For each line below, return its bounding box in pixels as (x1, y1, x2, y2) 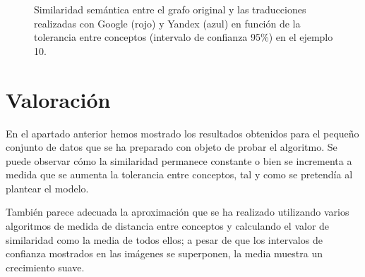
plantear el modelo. (6, 180, 89, 195)
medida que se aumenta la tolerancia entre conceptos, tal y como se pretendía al (6, 167, 353, 182)
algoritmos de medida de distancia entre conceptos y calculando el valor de (6, 218, 330, 233)
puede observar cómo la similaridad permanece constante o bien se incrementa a (6, 153, 352, 168)
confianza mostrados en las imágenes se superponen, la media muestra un (6, 246, 323, 261)
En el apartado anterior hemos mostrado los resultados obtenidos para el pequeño (6, 125, 359, 140)
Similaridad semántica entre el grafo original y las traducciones (34, 2, 306, 16)
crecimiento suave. (6, 259, 85, 274)
